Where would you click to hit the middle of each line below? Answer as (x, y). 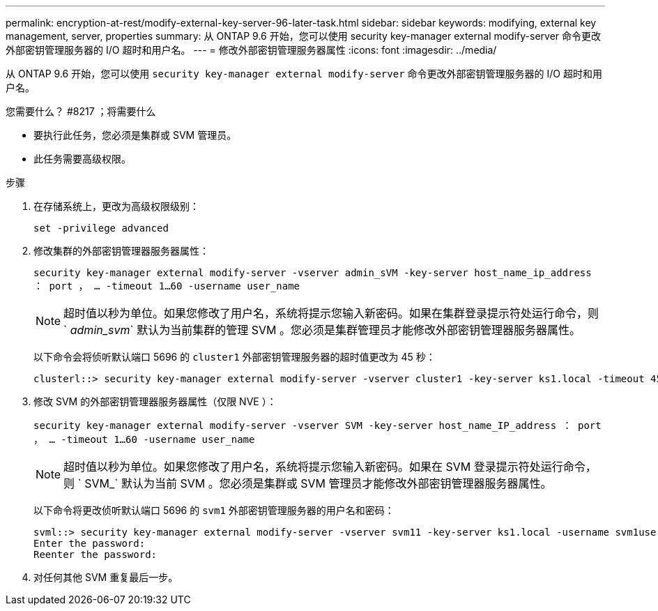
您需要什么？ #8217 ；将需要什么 (81, 111)
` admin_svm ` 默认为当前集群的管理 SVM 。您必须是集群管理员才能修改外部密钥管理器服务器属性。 (322, 330)
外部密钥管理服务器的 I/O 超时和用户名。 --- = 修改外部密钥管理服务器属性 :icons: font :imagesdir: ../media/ (251, 50)
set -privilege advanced (101, 228)
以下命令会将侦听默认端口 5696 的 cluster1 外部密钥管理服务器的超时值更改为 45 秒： (235, 357)
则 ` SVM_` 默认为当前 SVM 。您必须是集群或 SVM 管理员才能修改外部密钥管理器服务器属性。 (308, 483)
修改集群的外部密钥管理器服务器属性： (121, 251)
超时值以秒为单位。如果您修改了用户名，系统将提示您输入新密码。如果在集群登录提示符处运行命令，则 (331, 313)
